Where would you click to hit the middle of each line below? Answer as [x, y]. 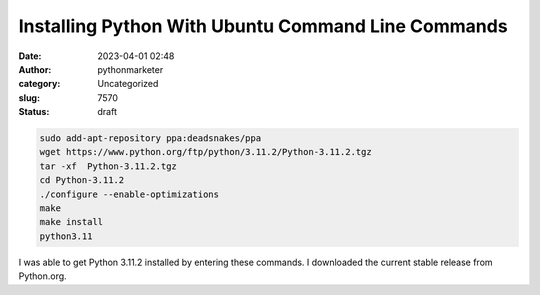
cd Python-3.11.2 [82, 180]
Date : [30, 56]
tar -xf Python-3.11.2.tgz [108, 166]
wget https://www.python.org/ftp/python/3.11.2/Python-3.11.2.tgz [205, 152]
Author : [35, 69]
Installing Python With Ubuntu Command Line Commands [263, 26]
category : [39, 84]
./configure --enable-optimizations [129, 194]
